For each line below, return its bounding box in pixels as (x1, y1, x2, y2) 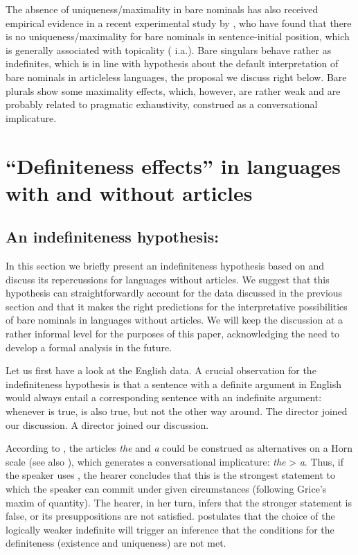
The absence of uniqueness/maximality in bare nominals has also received (6, 2, 319, 16)
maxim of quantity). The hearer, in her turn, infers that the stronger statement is (6, 495, 352, 509)
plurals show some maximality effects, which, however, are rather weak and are (6, 83, 341, 98)
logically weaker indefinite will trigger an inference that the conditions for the (6, 522, 334, 536)
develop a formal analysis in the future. (6, 340, 172, 354)
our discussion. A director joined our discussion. (6, 417, 209, 432)
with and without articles (6, 178, 253, 206)
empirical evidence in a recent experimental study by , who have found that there (6, 15, 352, 30)
